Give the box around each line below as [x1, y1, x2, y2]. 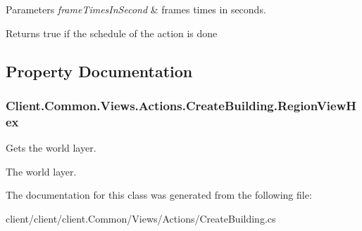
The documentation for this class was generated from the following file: [6, 187, 312, 202]
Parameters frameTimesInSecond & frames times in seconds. [6, 2, 266, 16]
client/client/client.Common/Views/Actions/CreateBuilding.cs [6, 211, 276, 225]
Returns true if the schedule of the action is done [6, 25, 218, 40]
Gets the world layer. [6, 140, 96, 155]
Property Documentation [6, 60, 193, 81]
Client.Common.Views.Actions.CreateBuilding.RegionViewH [6, 96, 357, 114]
